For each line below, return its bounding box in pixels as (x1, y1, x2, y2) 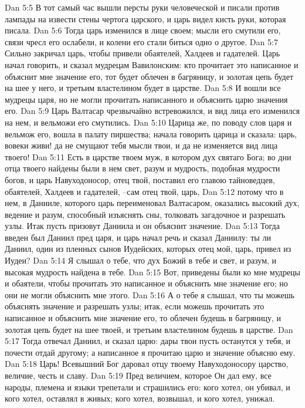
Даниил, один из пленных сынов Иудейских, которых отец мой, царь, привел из (5, 242, 292, 255)
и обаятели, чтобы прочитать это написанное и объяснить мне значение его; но (5, 277, 288, 289)
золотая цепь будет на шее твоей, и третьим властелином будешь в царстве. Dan (5, 323, 293, 335)
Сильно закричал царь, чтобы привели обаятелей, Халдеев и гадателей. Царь (5, 47, 280, 59)
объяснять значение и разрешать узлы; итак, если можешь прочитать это (5, 300, 265, 312)
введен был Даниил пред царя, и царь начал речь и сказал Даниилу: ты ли (5, 231, 271, 243)
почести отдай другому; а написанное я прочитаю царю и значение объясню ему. (5, 346, 296, 358)
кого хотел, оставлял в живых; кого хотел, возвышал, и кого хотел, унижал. (5, 392, 275, 404)
